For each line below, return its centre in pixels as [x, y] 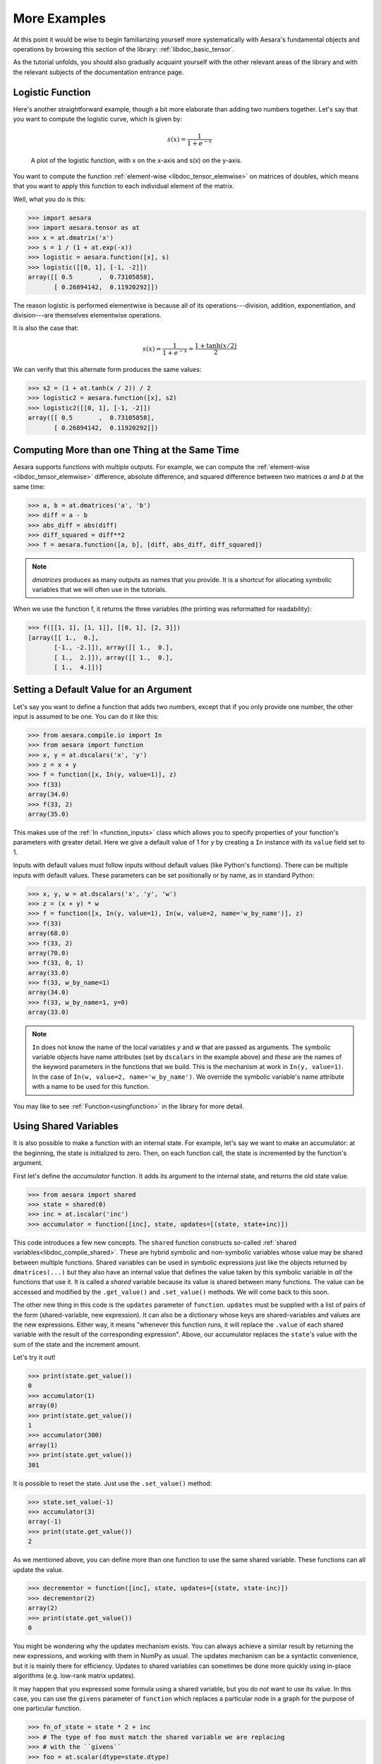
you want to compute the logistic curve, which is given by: [98, 119]
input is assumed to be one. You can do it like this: [86, 716]
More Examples [59, 18]
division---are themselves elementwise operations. [87, 315]
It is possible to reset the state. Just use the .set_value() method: [113, 1483]
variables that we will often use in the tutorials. [99, 590]
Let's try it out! [34, 1358]
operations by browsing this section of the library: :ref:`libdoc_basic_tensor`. [124, 49]
